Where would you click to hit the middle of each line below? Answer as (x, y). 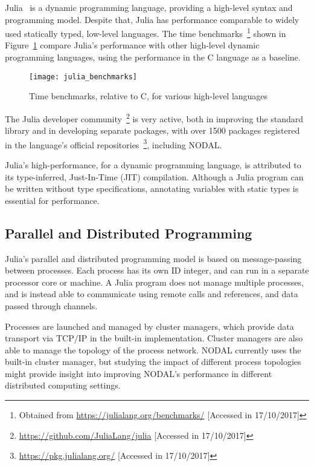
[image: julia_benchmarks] (83, 77)
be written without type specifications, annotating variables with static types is (152, 189)
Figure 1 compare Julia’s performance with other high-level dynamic (132, 45)
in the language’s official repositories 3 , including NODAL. (114, 143)
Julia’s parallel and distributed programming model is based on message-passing (153, 258)
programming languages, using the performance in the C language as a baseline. (153, 57)
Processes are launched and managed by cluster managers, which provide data (149, 326)
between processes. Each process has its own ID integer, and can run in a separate (157, 270)
